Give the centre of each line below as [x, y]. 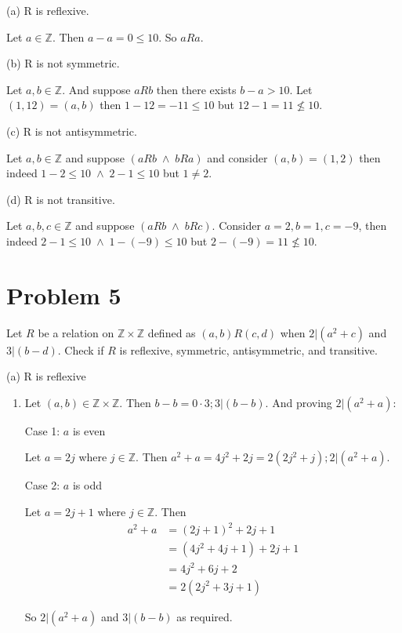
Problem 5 [64, 295]
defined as [172, 332]
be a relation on [76, 332]
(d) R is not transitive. [61, 199]
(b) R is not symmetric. [63, 63]
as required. [205, 616]
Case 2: [42, 485]
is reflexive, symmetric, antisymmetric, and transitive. [248, 349]
